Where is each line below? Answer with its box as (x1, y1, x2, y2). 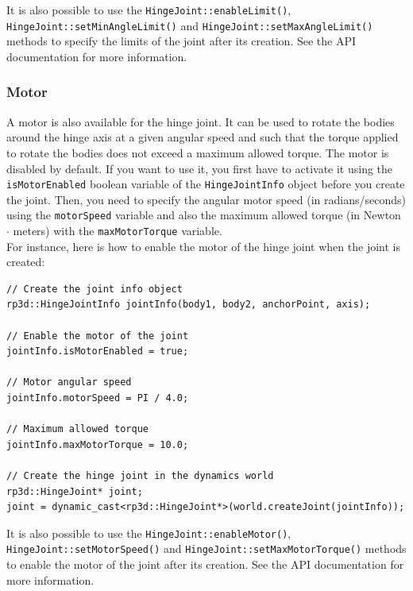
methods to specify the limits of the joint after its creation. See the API (6, 33, 357, 49)
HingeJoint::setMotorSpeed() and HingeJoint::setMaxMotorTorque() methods (6, 540, 407, 557)
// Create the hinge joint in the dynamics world (6, 469, 274, 481)
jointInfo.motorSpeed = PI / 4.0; (6, 392, 189, 404)
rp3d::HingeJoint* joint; (6, 485, 143, 497)
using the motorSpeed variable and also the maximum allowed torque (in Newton (6, 207, 401, 223)
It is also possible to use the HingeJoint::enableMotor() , (6, 524, 291, 541)
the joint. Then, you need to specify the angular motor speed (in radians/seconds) (6, 191, 406, 207)
